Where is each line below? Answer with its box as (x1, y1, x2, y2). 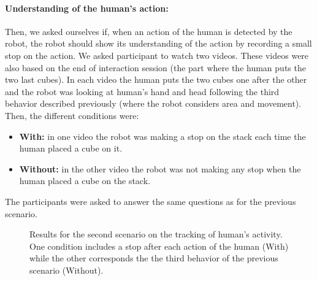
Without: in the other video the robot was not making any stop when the (19, 162, 301, 175)
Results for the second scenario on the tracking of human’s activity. (29, 228, 283, 241)
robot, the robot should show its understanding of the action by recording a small (5, 37, 312, 50)
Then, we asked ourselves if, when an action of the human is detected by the (5, 25, 292, 37)
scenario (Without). (29, 263, 104, 276)
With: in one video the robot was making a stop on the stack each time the (19, 129, 306, 142)
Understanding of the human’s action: (5, 1, 169, 14)
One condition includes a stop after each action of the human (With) (29, 239, 289, 252)
